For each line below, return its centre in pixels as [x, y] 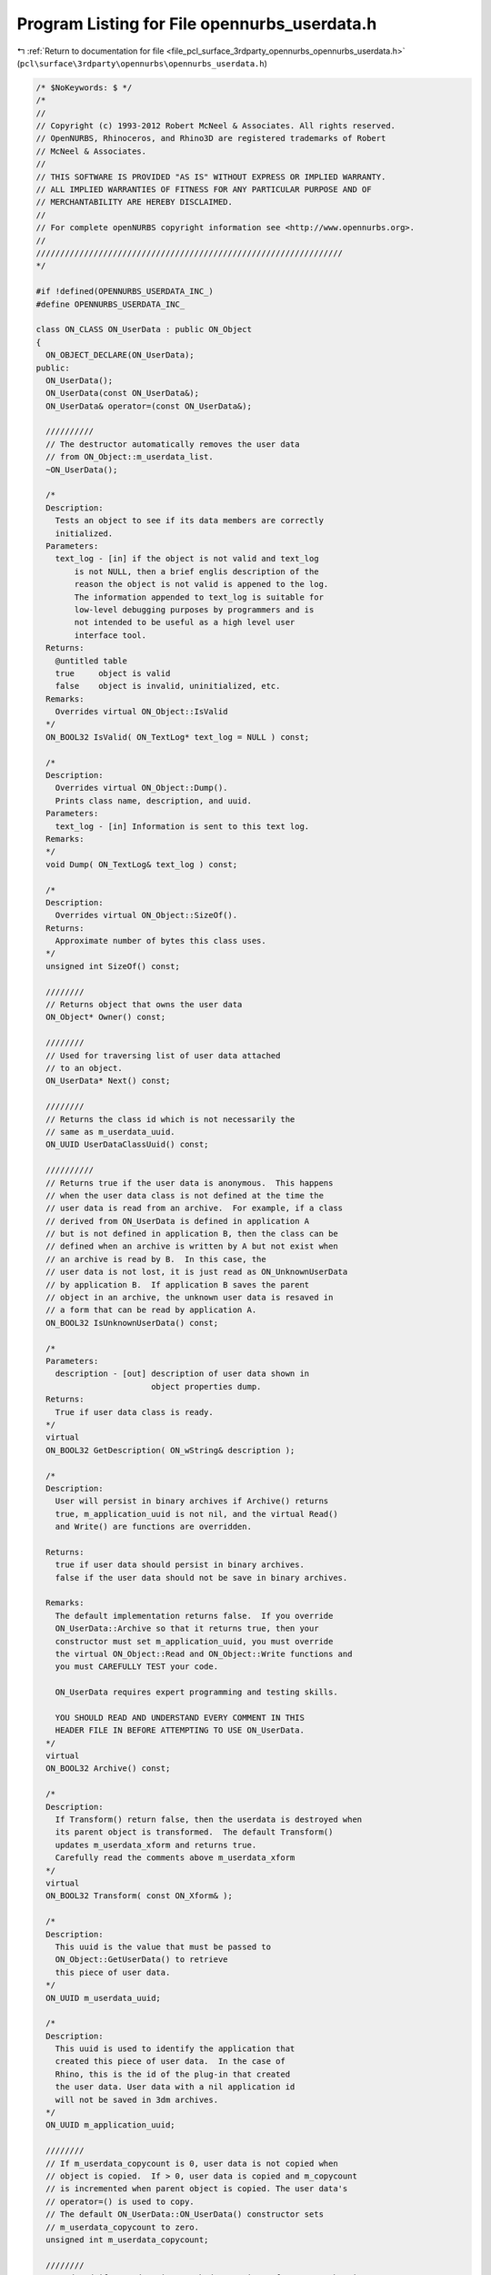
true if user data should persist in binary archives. [180, 1565]
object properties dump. [206, 1386]
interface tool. [110, 635]
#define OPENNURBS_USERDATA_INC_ [110, 304]
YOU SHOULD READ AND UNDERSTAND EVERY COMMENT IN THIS [180, 1717]
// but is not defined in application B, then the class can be [192, 1234]
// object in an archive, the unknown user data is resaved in [190, 1298]
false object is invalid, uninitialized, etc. [168, 686]
